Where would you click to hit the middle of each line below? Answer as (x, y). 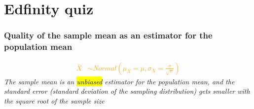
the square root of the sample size (54, 100)
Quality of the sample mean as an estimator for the (108, 35)
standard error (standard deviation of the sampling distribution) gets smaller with (127, 91)
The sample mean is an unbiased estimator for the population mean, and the (119, 81)
